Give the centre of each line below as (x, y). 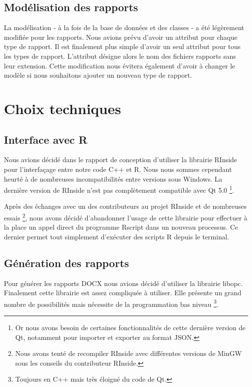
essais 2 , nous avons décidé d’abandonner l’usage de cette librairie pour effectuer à (126, 217)
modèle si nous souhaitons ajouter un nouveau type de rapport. (98, 75)
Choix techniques (63, 108)
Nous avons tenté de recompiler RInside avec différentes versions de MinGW (128, 353)
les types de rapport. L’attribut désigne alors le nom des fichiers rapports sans (120, 56)
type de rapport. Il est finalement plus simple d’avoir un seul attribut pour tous (122, 46)
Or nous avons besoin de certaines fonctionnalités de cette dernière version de (130, 328)
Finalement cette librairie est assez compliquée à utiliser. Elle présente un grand (123, 293)
